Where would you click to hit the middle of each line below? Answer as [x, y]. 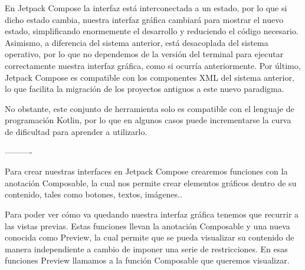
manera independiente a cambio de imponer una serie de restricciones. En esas [146, 248]
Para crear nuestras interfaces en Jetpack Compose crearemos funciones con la [146, 171]
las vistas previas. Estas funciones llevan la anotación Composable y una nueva [147, 225]
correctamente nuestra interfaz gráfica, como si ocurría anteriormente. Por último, [153, 65]
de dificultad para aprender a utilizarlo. [76, 131]
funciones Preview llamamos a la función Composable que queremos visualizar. [147, 260]
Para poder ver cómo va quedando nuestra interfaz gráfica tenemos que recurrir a [152, 214]
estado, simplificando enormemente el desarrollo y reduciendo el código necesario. [152, 31]
